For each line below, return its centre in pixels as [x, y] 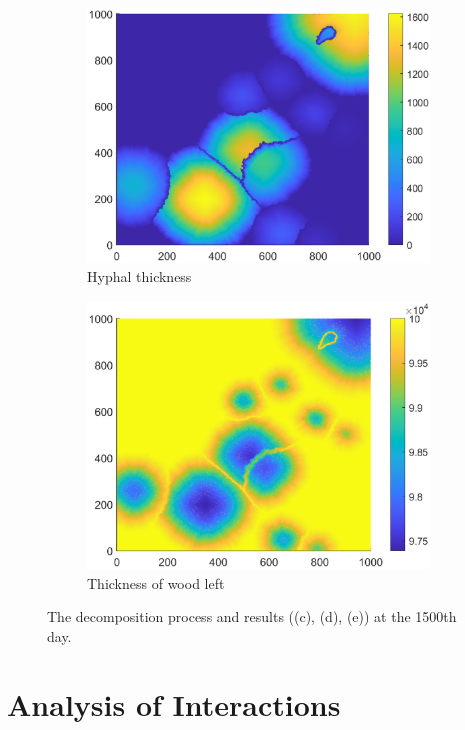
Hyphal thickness [139, 276]
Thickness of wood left [156, 582]
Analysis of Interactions [174, 704]
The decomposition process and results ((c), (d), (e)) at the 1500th [252, 616]
